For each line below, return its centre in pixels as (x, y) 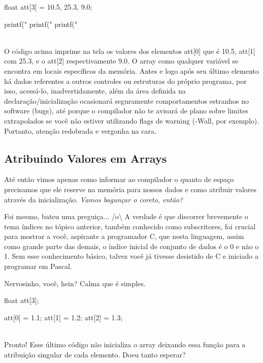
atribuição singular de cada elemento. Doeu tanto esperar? (95, 354)
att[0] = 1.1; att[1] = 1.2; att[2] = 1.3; (63, 317)
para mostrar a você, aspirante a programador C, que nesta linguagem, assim (124, 236)
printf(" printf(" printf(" (41, 24)
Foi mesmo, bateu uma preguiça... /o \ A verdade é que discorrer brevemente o (126, 216)
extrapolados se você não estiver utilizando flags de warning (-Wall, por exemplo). (132, 120)
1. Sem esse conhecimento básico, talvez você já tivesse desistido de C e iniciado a (131, 256)
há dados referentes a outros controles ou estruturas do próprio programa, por (125, 81)
